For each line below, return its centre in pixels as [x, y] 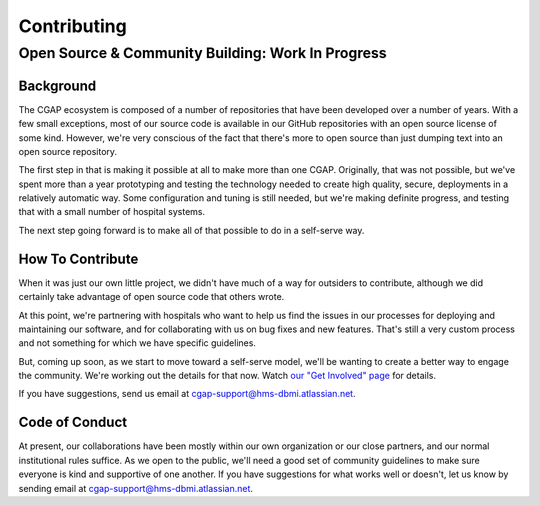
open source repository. [68, 151]
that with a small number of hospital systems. [111, 212]
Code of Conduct [73, 422]
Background [57, 85]
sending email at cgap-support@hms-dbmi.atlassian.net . [136, 488]
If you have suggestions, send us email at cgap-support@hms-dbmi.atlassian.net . [187, 394]
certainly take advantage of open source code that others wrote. [151, 297]
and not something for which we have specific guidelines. [137, 343]
